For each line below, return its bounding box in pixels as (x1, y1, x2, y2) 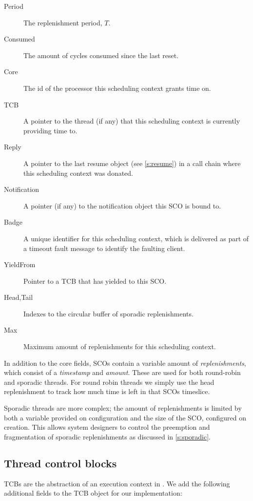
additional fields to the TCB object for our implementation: (4, 488, 182, 498)
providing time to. (23, 125, 78, 135)
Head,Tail (4, 292, 33, 302)
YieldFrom (4, 259, 36, 270)
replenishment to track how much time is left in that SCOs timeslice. (4, 386, 210, 397)
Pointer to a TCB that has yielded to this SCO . (23, 275, 167, 286)
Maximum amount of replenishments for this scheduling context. (23, 341, 216, 352)
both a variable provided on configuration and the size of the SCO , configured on (4, 412, 246, 422)
